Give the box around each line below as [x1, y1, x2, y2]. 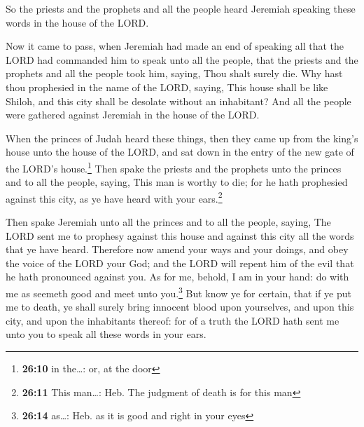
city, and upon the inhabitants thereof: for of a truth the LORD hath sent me [6, 313, 339, 327]
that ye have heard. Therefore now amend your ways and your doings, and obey [6, 242, 349, 257]
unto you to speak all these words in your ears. [6, 327, 206, 341]
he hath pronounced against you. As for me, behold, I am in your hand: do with [6, 269, 349, 284]
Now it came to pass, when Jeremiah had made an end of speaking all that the [6, 39, 344, 53]
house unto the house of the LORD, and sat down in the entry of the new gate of [6, 144, 354, 159]
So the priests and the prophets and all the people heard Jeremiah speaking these [6, 1, 356, 15]
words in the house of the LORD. [6, 15, 149, 29]
